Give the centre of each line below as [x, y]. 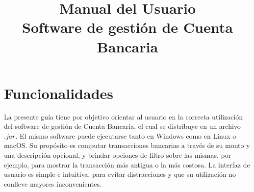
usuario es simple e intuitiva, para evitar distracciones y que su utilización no [120, 174]
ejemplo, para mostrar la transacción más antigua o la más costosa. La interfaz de [127, 164]
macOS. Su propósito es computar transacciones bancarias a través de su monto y [127, 145]
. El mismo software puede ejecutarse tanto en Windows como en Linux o [126, 135]
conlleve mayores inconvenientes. [53, 183]
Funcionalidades [59, 93]
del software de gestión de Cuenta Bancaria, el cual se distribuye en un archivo [122, 126]
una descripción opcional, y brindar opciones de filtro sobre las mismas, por [118, 155]
